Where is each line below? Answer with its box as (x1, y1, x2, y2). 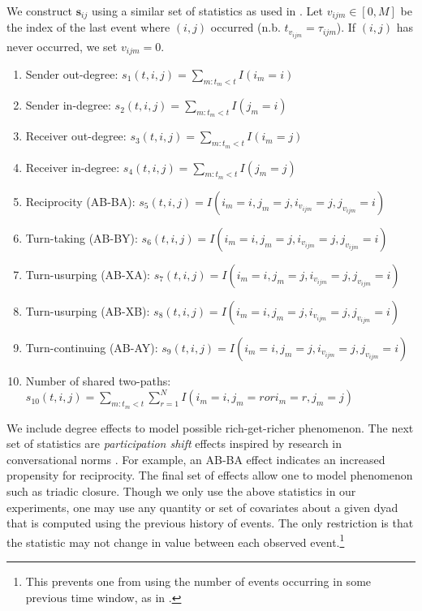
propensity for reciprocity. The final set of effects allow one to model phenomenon (6, 467, 413, 484)
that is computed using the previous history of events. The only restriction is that (6, 514, 414, 531)
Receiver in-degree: (25, 158, 120, 175)
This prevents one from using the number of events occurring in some (25, 573, 372, 590)
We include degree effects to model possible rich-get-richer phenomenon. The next (6, 419, 414, 436)
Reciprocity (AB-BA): (25, 192, 136, 209)
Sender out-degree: (25, 66, 118, 82)
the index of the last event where (6, 19, 170, 36)
